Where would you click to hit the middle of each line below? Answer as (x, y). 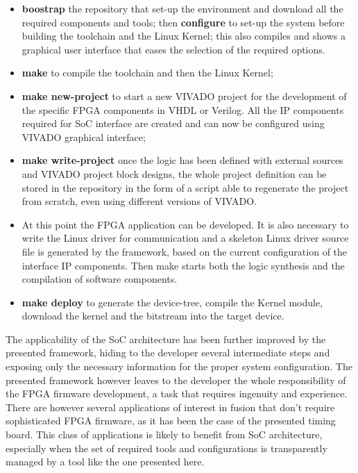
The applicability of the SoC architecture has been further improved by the (166, 339)
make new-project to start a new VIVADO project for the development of (184, 96)
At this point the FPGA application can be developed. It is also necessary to (185, 224)
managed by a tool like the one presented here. (105, 462)
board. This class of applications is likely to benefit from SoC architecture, (164, 434)
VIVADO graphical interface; (84, 136)
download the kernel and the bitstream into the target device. (153, 316)
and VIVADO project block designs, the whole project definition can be (174, 173)
